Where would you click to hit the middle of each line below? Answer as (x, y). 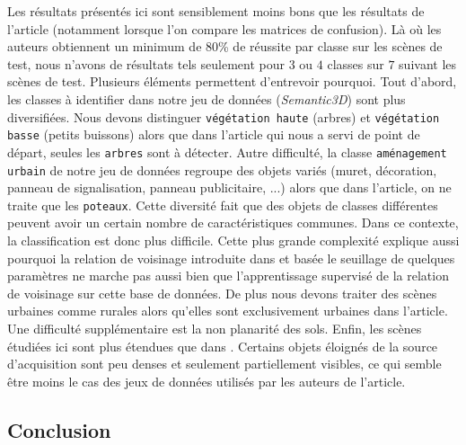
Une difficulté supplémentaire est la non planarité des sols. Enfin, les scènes (215, 328)
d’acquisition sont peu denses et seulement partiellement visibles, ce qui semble (224, 364)
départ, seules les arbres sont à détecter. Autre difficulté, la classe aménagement (227, 151)
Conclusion (59, 429)
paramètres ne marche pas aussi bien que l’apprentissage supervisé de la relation (228, 276)
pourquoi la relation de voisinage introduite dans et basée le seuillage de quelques (231, 258)
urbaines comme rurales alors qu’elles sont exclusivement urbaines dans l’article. (228, 311)
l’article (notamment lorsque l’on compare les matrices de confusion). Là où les (224, 28)
